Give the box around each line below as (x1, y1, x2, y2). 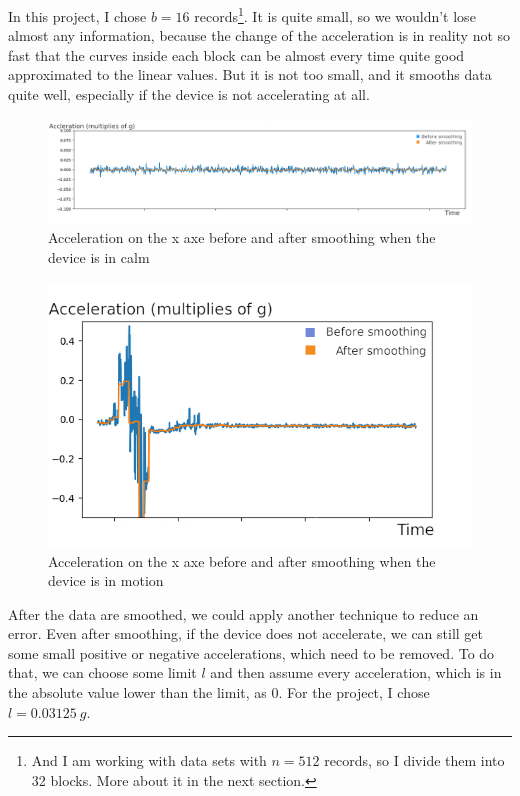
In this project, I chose (8, 5, 147, 26)
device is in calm (48, 247, 150, 268)
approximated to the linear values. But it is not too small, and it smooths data (8, 64, 492, 85)
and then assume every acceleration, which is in (210, 662, 502, 683)
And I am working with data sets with (31, 750, 267, 771)
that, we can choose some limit (8, 662, 197, 683)
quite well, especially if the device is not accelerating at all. (8, 84, 370, 105)
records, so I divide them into (324, 750, 505, 771)
